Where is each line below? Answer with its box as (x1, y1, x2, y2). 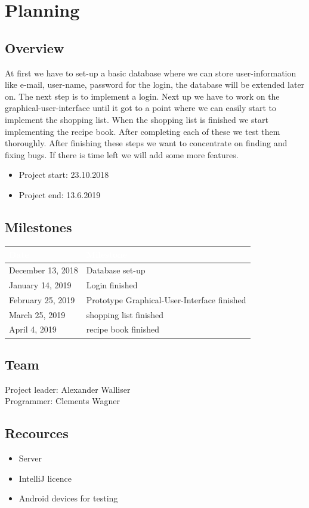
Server (18, 452, 42, 464)
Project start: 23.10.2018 (18, 168, 109, 181)
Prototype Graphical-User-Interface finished (86, 293, 246, 306)
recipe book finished (86, 323, 159, 335)
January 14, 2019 (9, 278, 72, 291)
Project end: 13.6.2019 (18, 188, 101, 201)
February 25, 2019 (9, 293, 75, 306)
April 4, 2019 (9, 323, 57, 335)
